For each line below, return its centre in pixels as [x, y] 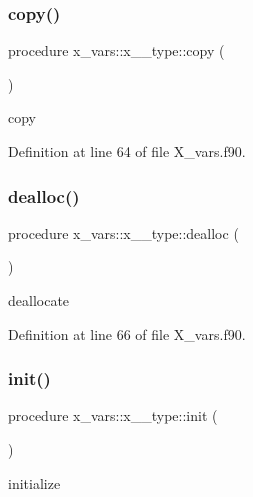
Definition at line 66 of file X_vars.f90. [127, 333]
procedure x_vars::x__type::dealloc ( [123, 232]
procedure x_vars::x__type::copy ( [116, 50]
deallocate [39, 300]
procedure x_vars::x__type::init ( [113, 415]
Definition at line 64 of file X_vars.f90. [127, 151]
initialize [34, 482]
